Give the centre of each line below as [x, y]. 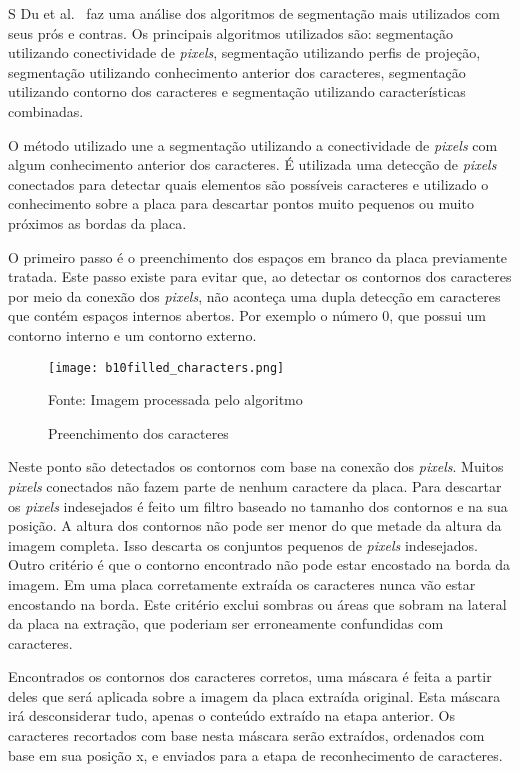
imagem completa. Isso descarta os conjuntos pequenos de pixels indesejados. [243, 544]
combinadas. [46, 110]
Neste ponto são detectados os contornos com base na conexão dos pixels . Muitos [256, 466]
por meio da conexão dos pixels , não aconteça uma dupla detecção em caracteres [254, 295]
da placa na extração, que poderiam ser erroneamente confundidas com [226, 623]
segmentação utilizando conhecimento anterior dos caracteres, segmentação [237, 71]
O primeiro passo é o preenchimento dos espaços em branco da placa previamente [258, 256]
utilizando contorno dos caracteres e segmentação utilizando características [237, 91]
